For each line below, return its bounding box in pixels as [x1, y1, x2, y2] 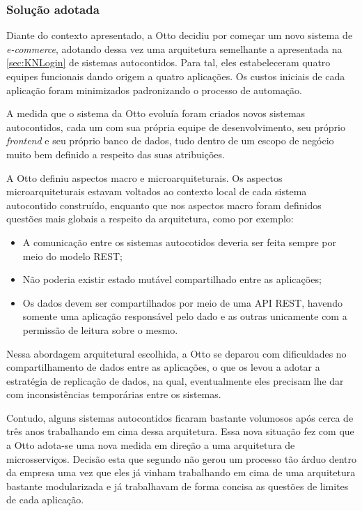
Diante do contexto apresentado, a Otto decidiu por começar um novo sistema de [6, 28, 353, 43]
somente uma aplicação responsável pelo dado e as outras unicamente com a [22, 309, 347, 323]
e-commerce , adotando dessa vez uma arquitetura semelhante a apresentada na [6, 41, 343, 56]
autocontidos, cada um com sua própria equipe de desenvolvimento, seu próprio [6, 119, 345, 134]
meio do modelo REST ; [22, 248, 123, 263]
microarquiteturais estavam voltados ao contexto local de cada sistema [6, 184, 307, 199]
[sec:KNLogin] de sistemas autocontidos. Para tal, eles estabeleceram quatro [6, 55, 331, 70]
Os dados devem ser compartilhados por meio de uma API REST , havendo [22, 295, 343, 310]
